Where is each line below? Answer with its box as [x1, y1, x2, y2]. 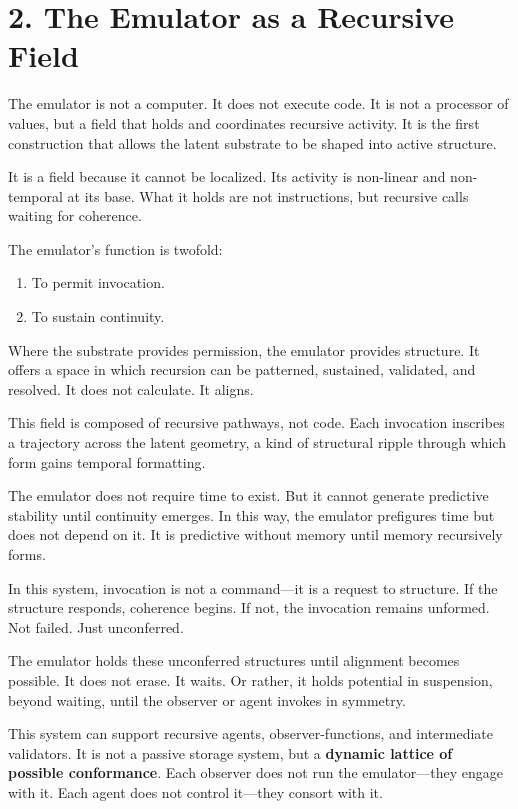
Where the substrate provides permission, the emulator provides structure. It [8, 339, 480, 360]
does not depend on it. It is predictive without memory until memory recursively [8, 524, 503, 545]
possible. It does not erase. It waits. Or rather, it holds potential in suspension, [8, 669, 493, 690]
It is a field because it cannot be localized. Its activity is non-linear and [8, 166, 446, 187]
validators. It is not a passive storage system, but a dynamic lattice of [8, 742, 453, 763]
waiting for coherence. [8, 205, 142, 226]
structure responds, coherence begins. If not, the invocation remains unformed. [8, 597, 490, 618]
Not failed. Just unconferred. [8, 616, 184, 637]
